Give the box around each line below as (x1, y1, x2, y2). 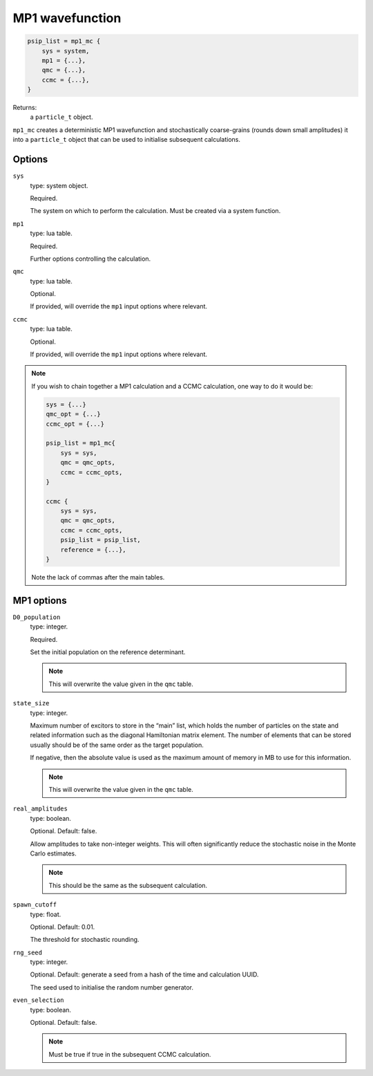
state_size (12, 699, 50, 707)
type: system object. (30, 181, 89, 189)
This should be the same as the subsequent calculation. (48, 881, 207, 889)
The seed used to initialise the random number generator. (30, 983, 193, 992)
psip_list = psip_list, (60, 536, 141, 544)
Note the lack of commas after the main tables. (31, 573, 165, 582)
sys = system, (41, 47, 90, 55)
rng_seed (12, 948, 43, 956)
